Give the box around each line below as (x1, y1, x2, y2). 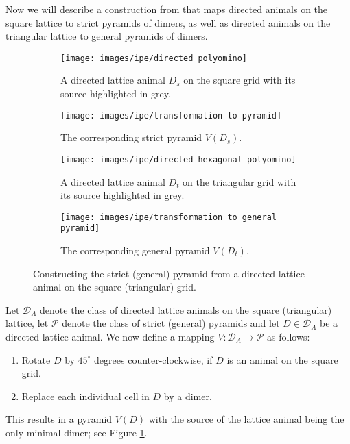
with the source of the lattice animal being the (148, 412, 345, 426)
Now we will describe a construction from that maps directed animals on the (5, 2, 328, 16)
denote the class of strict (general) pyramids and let (62, 316, 280, 330)
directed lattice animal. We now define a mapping (5, 330, 215, 343)
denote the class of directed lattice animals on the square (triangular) (40, 302, 332, 317)
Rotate (21, 352, 51, 367)
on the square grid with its (183, 73, 296, 87)
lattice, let (5, 316, 49, 330)
